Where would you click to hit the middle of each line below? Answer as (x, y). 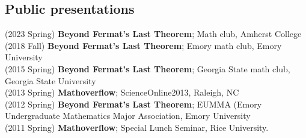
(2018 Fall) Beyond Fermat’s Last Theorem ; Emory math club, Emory (143, 45)
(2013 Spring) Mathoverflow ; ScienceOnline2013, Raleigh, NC (122, 92)
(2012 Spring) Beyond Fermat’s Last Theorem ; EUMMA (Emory (133, 104)
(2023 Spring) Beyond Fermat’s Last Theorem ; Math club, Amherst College (153, 34)
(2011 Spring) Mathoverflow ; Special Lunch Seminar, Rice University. (137, 127)
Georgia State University (50, 80)
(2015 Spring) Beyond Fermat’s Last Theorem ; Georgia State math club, (148, 68)
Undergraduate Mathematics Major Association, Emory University (128, 116)
